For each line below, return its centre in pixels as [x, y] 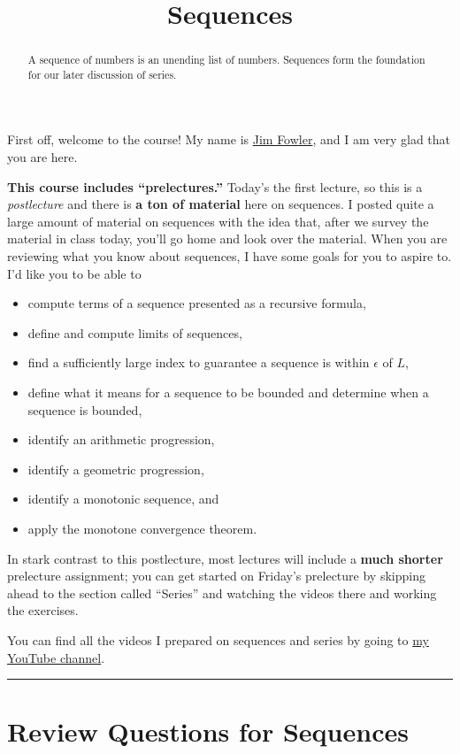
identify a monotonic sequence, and [123, 499]
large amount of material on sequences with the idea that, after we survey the [218, 221]
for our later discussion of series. [102, 74]
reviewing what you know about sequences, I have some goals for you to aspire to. [230, 256]
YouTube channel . [56, 657]
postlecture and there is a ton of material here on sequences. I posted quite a [221, 204]
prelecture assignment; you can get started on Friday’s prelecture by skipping [216, 576]
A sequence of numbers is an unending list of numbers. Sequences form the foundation [226, 60]
